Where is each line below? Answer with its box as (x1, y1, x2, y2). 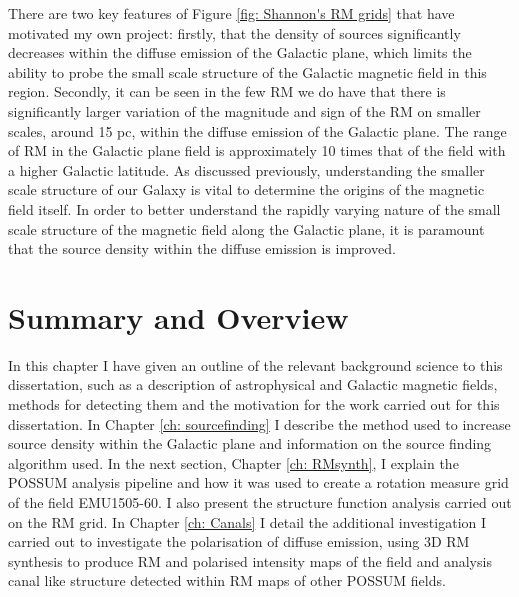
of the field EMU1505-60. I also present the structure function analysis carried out (8, 492, 512, 512)
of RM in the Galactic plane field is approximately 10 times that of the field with (8, 140, 506, 161)
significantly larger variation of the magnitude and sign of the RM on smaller (8, 100, 481, 121)
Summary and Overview (8, 296, 349, 337)
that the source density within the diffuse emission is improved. (8, 238, 396, 259)
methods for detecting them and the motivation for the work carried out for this (8, 394, 500, 415)
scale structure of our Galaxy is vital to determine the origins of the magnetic (8, 179, 485, 200)
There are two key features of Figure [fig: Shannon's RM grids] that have (8, 3, 455, 23)
